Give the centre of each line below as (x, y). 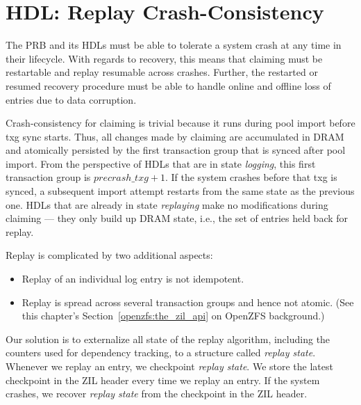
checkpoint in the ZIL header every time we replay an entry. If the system (163, 380)
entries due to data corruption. (71, 99)
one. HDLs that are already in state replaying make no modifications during (167, 204)
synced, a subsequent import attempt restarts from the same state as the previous (180, 191)
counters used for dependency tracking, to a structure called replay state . (161, 352)
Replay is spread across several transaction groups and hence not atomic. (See (188, 302)
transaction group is (48, 177)
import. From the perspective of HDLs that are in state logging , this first (161, 163)
